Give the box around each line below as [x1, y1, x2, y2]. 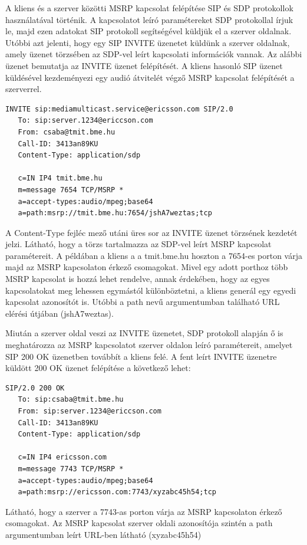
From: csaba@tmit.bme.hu [18, 127, 115, 136]
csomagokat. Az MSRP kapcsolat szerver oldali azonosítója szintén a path [5, 517, 273, 529]
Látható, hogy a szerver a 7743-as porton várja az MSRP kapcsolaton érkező [5, 505, 282, 517]
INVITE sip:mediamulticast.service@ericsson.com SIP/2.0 [5, 104, 233, 113]
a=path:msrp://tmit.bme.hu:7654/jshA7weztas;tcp [18, 209, 212, 218]
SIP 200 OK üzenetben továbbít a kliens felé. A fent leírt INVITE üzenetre [5, 350, 277, 362]
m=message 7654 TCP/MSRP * [18, 185, 124, 194]
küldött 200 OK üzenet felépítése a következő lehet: [5, 362, 191, 374]
